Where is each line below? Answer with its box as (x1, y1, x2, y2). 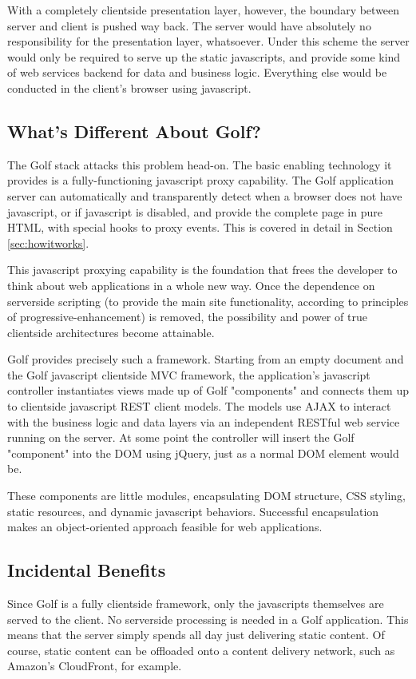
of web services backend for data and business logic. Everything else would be (7, 64, 387, 81)
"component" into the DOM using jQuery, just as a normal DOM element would (7, 444, 399, 461)
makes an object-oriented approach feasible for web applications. (7, 518, 323, 535)
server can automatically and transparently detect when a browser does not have (7, 187, 402, 204)
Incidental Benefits (7, 558, 166, 582)
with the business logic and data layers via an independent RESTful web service (7, 413, 400, 430)
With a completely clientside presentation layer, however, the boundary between (7, 2, 400, 18)
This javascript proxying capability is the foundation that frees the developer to (7, 261, 398, 278)
